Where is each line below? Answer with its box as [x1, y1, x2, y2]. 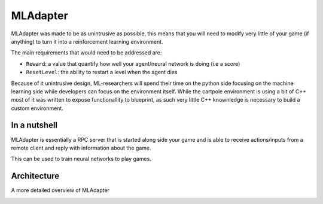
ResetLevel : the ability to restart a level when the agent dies [26, 69, 178, 76]
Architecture [11, 171, 60, 181]
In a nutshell [11, 120, 58, 130]
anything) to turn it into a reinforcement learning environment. [11, 38, 164, 45]
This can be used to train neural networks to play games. [11, 156, 152, 163]
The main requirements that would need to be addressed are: [11, 49, 162, 56]
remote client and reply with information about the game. [11, 144, 151, 151]
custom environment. [11, 105, 64, 112]
